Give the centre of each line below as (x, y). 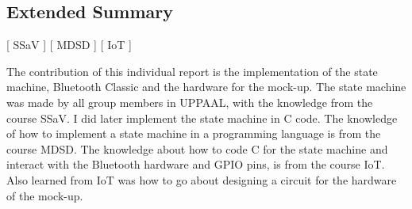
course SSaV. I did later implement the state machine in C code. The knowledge (202, 118)
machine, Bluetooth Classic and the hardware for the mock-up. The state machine (206, 87)
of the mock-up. (45, 195)
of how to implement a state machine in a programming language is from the (194, 133)
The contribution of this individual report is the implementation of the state (192, 71)
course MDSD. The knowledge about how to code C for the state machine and (197, 148)
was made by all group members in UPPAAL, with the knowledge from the (190, 102)
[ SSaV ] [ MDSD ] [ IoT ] (69, 45)
